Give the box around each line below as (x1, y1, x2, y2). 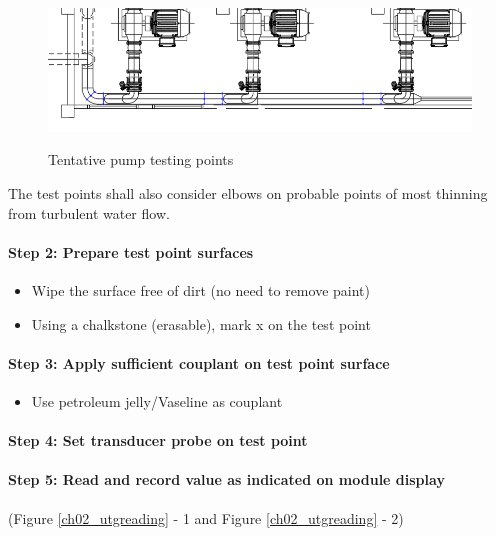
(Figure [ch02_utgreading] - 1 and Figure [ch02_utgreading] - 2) (8, 507, 404, 528)
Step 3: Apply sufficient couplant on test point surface (8, 352, 390, 373)
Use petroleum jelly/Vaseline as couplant (31, 390, 283, 411)
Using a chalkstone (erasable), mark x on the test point (31, 313, 371, 334)
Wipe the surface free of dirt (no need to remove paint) (31, 279, 370, 300)
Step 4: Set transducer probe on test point (8, 430, 308, 451)
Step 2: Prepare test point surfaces (8, 241, 254, 262)
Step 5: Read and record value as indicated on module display (8, 469, 445, 490)
